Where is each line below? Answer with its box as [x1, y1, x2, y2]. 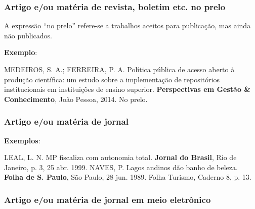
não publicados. [4, 30, 52, 40]
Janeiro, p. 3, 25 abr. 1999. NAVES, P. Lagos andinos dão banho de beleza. [4, 162, 238, 172]
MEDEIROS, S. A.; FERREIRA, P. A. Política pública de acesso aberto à [4, 64, 235, 74]
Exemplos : [4, 135, 40, 145]
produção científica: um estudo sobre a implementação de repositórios [4, 74, 220, 84]
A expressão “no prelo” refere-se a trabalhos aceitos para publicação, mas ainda [4, 20, 251, 31]
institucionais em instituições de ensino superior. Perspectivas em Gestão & [4, 84, 250, 94]
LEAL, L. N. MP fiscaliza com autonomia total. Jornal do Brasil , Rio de [4, 152, 237, 163]
